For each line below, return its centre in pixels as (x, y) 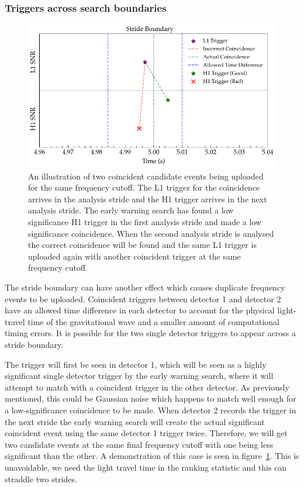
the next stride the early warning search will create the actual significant (135, 421)
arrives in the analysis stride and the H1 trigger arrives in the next (148, 198)
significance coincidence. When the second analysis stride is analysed (151, 233)
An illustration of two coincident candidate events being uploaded (146, 176)
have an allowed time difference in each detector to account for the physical (140, 310)
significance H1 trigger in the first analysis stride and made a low (145, 222)
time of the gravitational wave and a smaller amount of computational (153, 321)
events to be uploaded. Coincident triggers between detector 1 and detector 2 (143, 298)
